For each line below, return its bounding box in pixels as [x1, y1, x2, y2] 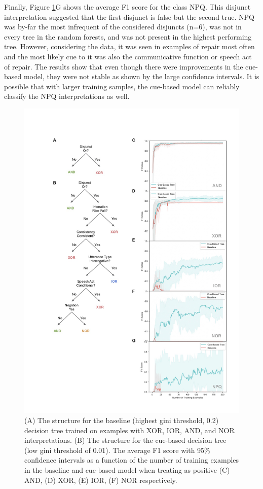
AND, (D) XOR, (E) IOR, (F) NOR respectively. [24, 474, 177, 485]
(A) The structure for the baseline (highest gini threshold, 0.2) [24, 415, 219, 426]
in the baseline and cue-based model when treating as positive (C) [24, 465, 230, 475]
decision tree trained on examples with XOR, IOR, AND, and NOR [24, 425, 235, 435]
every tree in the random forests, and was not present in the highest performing [4, 31, 252, 42]
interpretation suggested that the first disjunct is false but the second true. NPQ [4, 11, 255, 22]
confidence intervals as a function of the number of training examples [24, 455, 239, 465]
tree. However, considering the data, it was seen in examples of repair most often [4, 41, 255, 52]
